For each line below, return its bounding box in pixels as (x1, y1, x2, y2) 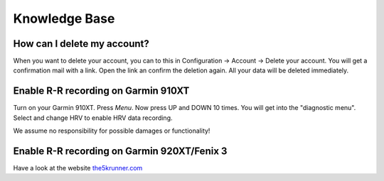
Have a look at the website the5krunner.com (13, 164, 143, 172)
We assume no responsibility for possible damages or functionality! (13, 126, 210, 135)
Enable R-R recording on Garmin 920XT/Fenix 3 (13, 145, 228, 157)
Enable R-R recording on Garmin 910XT (13, 85, 190, 97)
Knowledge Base (13, 11, 115, 26)
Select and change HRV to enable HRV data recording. (13, 114, 174, 122)
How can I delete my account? (13, 38, 149, 50)
